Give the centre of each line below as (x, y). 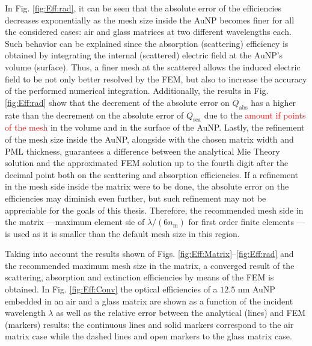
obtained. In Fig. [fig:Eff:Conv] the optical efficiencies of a (111, 289)
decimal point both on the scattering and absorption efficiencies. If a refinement (152, 174)
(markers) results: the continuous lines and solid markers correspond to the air (149, 324)
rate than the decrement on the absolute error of (94, 115)
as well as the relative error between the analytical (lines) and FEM (181, 313)
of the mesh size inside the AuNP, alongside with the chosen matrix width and (149, 139)
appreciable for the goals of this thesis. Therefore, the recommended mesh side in (154, 210)
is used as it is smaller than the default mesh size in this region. (122, 233)
